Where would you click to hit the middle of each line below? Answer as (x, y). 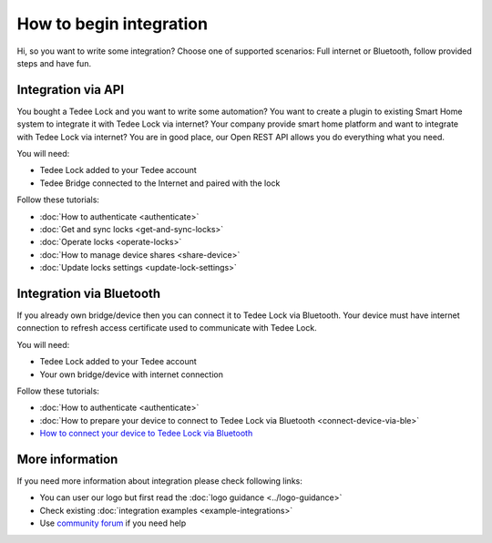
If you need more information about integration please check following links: (159, 481)
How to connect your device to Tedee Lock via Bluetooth (146, 434)
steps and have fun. (54, 63)
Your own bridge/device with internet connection (131, 374)
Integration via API (71, 90)
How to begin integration (113, 24)
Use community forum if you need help (113, 523)
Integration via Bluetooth (89, 293)
